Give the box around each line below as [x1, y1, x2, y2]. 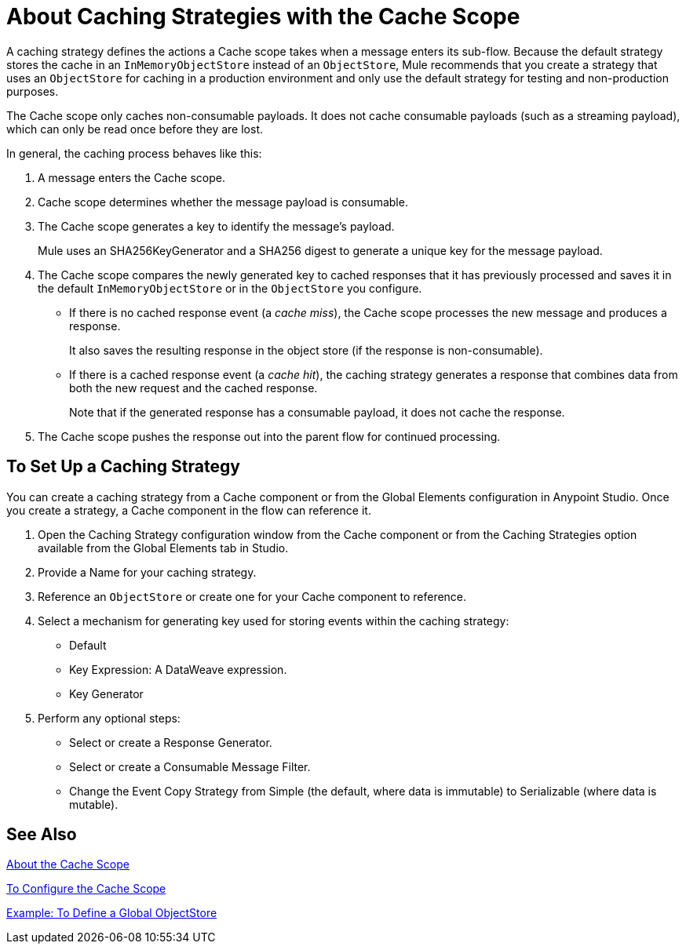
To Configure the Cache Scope [6, 882, 166, 896]
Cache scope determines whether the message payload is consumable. [38, 195, 408, 209]
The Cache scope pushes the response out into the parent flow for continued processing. [38, 429, 501, 443]
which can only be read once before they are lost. [6, 122, 263, 136]
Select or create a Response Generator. [69, 735, 272, 749]
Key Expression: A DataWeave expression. [69, 662, 287, 676]
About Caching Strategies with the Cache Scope [6, 3, 520, 30]
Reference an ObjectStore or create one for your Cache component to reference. [38, 589, 467, 603]
